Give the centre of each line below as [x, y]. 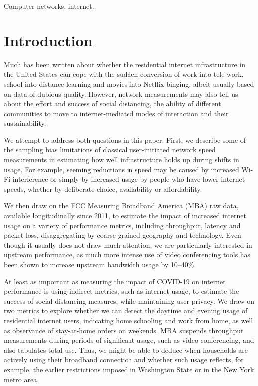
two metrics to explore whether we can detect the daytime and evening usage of [126, 310]
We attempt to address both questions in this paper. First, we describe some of [125, 140]
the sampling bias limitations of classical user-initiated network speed [110, 150]
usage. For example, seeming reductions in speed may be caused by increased [122, 169]
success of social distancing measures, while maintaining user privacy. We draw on [129, 300]
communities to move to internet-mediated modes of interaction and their [116, 113]
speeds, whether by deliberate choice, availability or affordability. [103, 189]
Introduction [48, 40]
